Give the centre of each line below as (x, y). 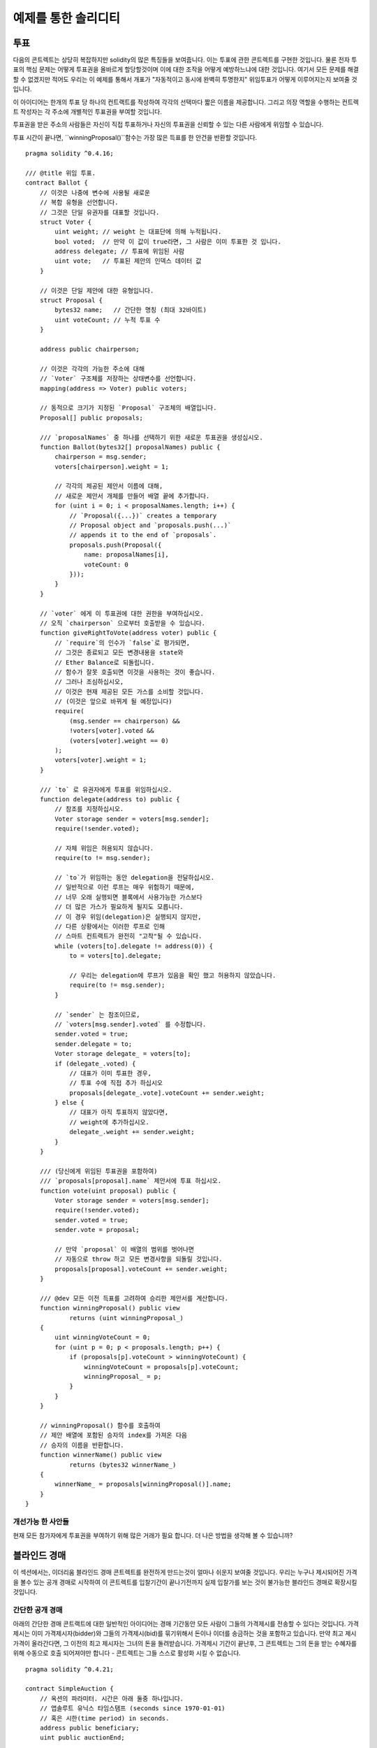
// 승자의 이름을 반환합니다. (82, 1445)
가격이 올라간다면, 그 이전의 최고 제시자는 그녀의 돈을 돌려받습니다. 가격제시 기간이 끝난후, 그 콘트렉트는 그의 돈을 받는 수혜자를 (185, 1643)
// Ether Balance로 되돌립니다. (105, 662)
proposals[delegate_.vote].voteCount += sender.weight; (167, 1093)
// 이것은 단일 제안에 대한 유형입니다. (97, 291)
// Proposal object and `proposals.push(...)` (150, 525)
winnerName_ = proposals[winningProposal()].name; (143, 1484)
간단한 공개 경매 (38, 1610)
